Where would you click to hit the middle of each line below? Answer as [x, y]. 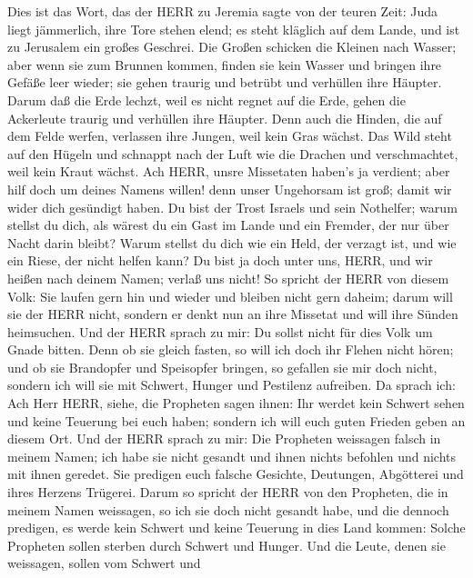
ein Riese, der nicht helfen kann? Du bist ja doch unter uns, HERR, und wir [220, 260]
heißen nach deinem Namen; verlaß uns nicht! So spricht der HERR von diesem [228, 278]
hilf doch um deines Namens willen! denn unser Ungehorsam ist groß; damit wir [230, 189]
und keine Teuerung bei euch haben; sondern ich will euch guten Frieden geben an [236, 420]
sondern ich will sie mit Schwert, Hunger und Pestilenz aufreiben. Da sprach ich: [231, 385]
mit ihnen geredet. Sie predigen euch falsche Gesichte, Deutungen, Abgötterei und [236, 474]
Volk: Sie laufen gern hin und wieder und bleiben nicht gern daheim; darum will [230, 296]
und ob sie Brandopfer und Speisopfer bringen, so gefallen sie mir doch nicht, [222, 367]
